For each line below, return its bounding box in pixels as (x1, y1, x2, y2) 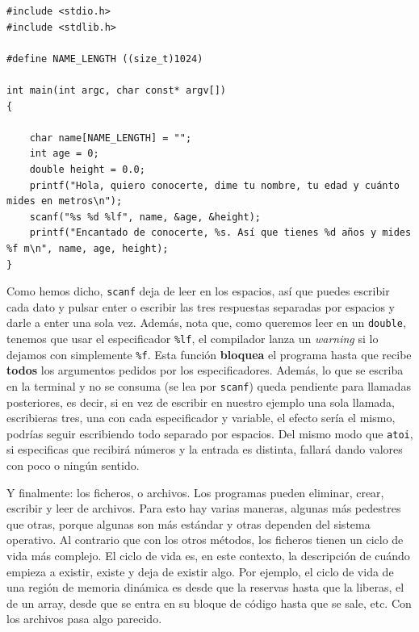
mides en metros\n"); (6, 195, 123, 207)
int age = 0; (29, 148, 99, 160)
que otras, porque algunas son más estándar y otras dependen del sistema (6, 515, 371, 532)
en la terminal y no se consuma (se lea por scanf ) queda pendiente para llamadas (6, 377, 411, 394)
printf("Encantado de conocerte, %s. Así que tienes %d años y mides (29, 227, 412, 239)
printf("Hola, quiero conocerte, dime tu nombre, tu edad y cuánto (29, 179, 400, 191)
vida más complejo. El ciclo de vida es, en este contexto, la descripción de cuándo (6, 546, 410, 563)
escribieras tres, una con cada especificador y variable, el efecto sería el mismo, (6, 409, 396, 426)
